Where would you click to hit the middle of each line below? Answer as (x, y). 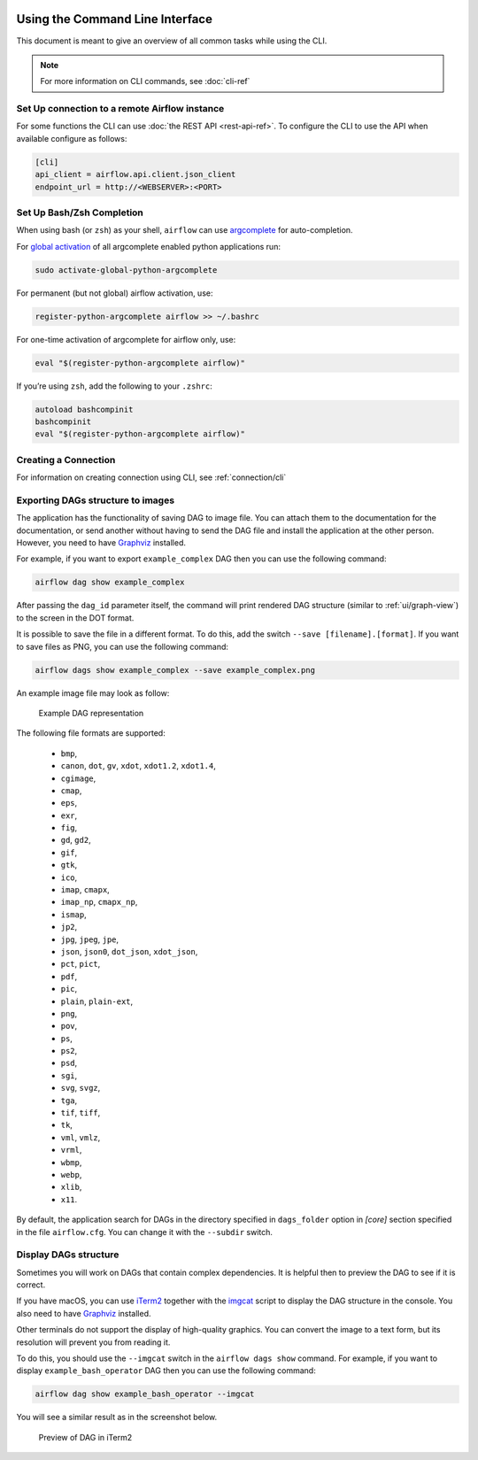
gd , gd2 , (76, 840)
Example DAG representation (91, 713)
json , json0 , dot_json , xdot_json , (129, 951)
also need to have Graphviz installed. (84, 1313)
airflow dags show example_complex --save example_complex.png (175, 670)
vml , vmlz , (81, 1137)
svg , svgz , (81, 1088)
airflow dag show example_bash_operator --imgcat (145, 1394)
